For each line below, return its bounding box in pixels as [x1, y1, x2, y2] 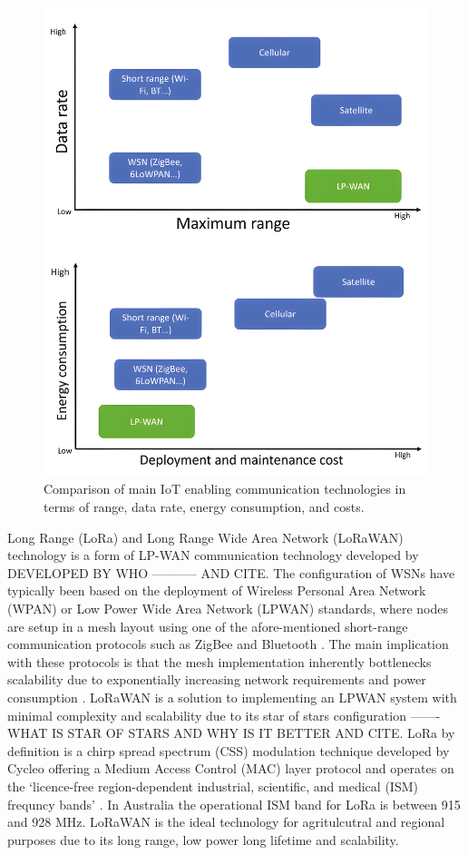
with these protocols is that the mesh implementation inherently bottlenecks [7, 652, 432, 671]
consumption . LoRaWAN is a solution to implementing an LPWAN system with [7, 688, 457, 706]
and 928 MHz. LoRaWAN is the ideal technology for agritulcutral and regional [7, 812, 445, 831]
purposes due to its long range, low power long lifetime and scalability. [7, 830, 399, 849]
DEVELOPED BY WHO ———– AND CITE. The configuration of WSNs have [7, 563, 455, 582]
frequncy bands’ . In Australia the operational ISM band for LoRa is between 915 [7, 794, 461, 813]
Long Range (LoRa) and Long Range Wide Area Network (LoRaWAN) [7, 527, 404, 546]
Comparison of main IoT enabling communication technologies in [44, 479, 406, 498]
